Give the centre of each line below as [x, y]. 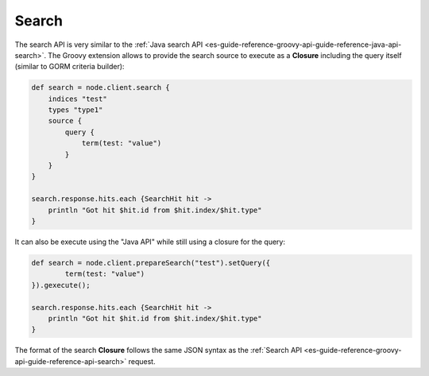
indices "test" [77, 99]
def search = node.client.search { [100, 88]
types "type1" [75, 110]
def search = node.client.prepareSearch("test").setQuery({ [151, 263]
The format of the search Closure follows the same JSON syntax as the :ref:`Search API [158, 351]
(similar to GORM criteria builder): [70, 67]
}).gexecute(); [61, 285]
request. [142, 361]
